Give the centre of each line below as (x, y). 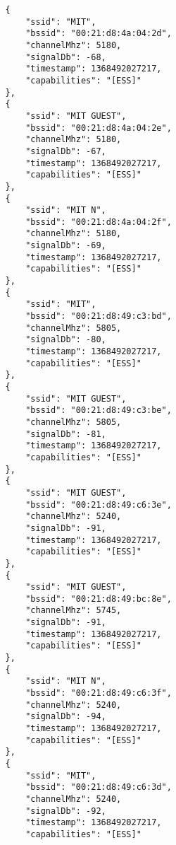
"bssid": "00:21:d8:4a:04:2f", (99, 222)
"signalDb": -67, (66, 151)
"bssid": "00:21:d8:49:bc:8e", (99, 599)
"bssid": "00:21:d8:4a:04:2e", (99, 128)
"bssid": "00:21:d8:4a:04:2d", (99, 34)
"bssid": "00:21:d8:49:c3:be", (99, 410)
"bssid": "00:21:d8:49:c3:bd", (99, 316)
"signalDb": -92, (66, 811)
